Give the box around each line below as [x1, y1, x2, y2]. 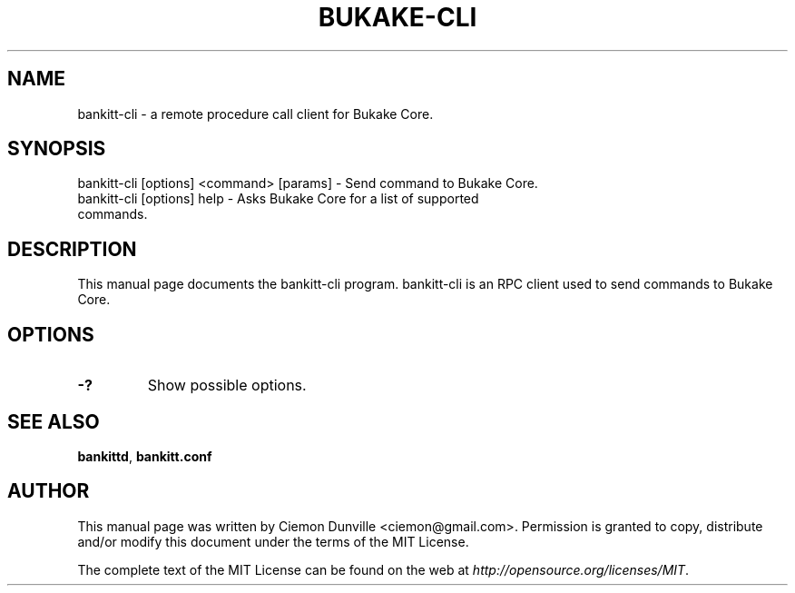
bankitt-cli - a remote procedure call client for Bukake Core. [77, 105, 434, 122]
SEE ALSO [7, 410, 100, 433]
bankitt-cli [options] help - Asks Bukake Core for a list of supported [77, 191, 479, 207]
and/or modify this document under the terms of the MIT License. [77, 533, 469, 549]
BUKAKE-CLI [318, 2, 477, 33]
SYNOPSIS [7, 137, 106, 161]
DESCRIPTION [7, 237, 137, 261]
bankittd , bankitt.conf [77, 448, 212, 464]
